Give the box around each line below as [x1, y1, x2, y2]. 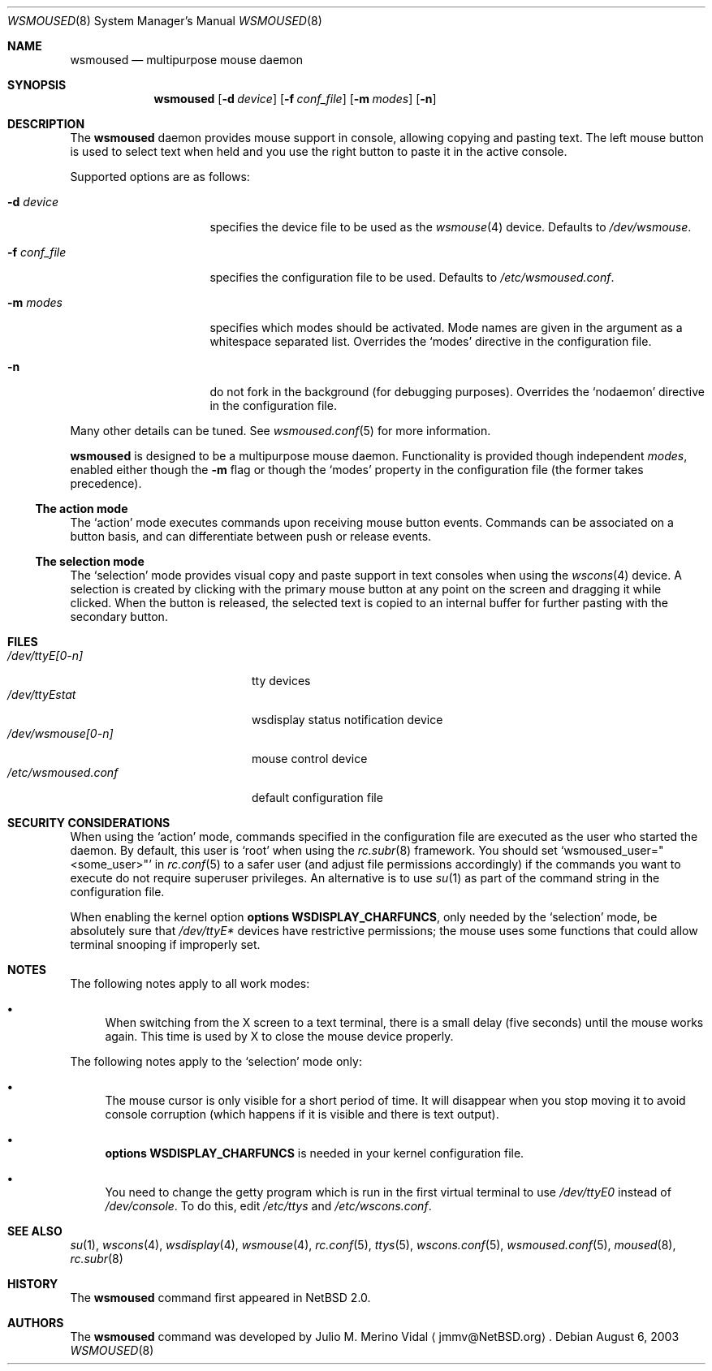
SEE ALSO [7, 1224, 63, 1238]
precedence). [70, 476, 142, 490]
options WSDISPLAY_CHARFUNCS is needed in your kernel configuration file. [105, 1146, 524, 1160]
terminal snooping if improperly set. [70, 938, 261, 951]
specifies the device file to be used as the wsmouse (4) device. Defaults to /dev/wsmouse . [209, 220, 692, 234]
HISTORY [7, 1277, 58, 1291]
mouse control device [252, 752, 368, 765]
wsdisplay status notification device [252, 713, 443, 726]
